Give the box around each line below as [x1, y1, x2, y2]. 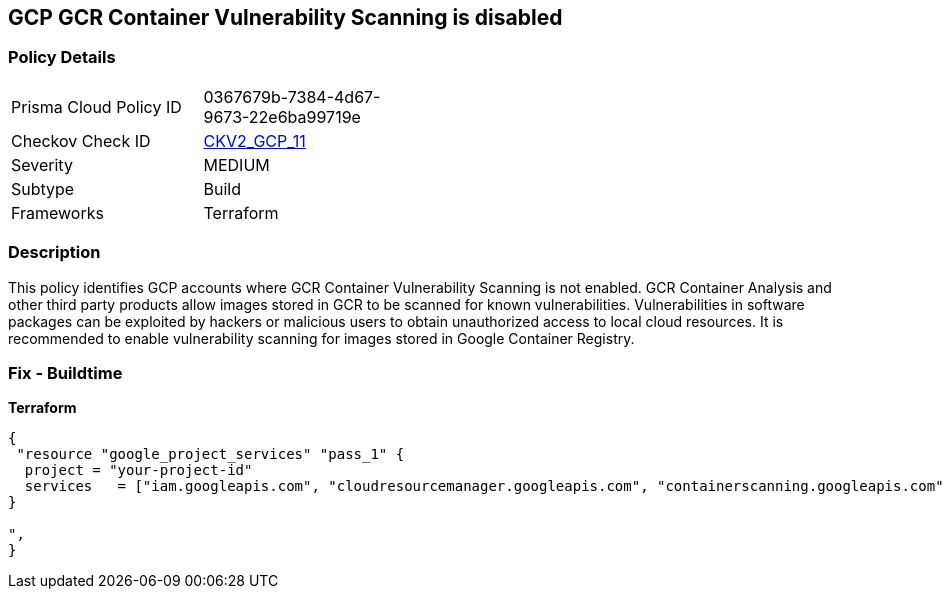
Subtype [11, 178, 75, 199]
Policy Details [8, 47, 116, 68]
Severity [11, 154, 73, 175]
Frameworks [11, 202, 104, 223]
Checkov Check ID [11, 130, 151, 151]
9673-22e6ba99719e [203, 106, 361, 127]
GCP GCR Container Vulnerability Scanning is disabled [8, 5, 563, 30]
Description [8, 242, 101, 263]
